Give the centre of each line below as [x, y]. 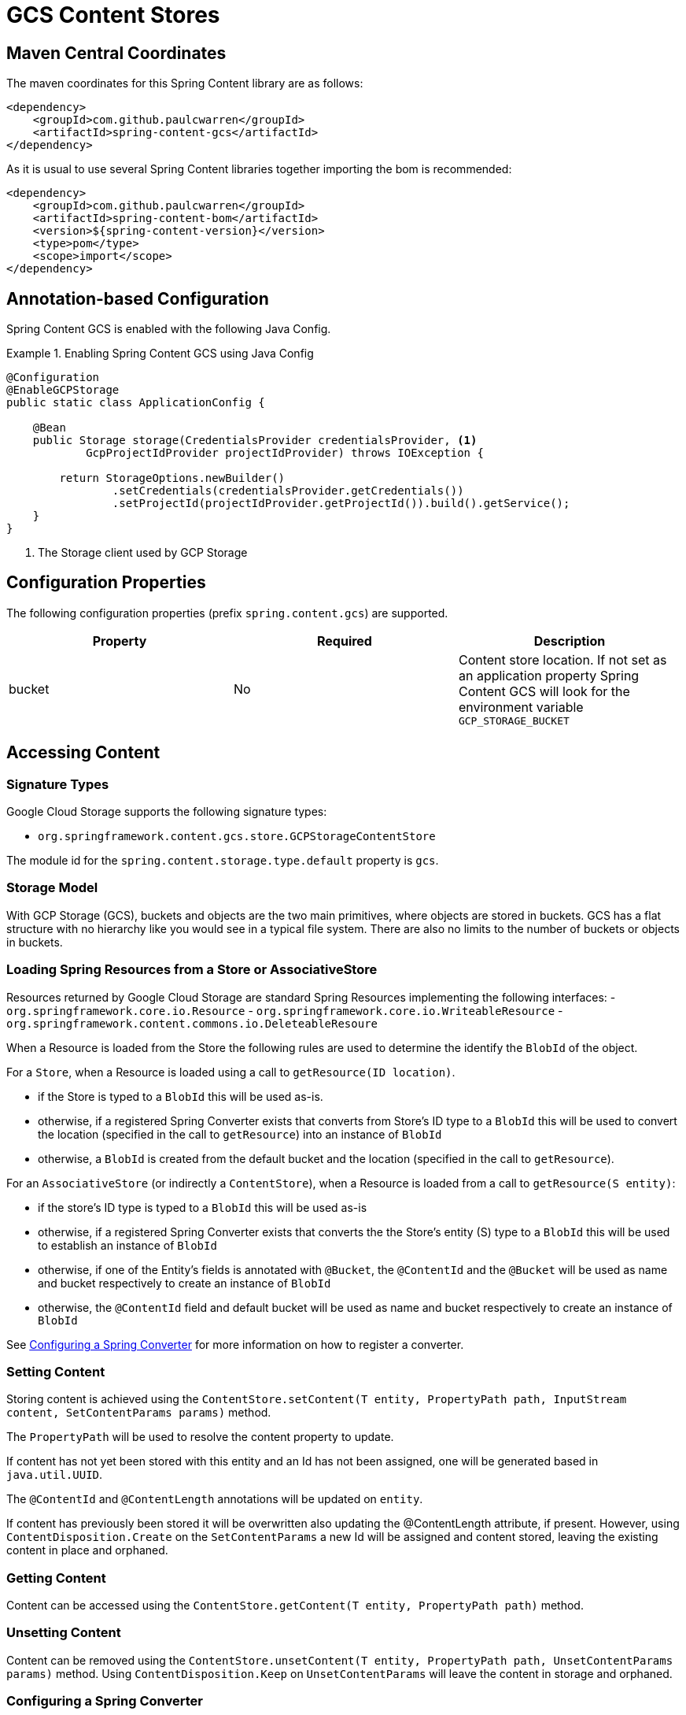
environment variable [521, 707]
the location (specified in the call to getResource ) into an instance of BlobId [240, 1134]
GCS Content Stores [113, 15]
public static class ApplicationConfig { [136, 403]
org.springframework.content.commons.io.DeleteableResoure [192, 1023]
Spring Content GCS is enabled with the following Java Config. [169, 329]
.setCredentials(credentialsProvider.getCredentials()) [288, 491]
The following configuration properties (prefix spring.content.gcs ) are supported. [227, 613]
